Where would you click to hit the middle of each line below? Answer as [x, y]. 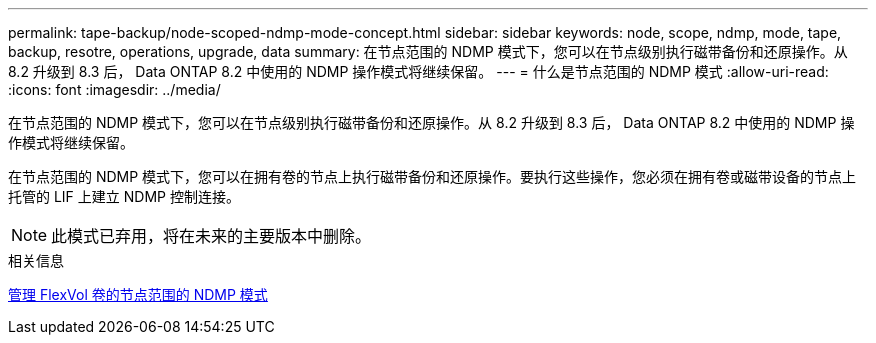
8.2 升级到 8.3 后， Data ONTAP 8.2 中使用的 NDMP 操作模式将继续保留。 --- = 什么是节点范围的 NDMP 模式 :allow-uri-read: [418, 71]
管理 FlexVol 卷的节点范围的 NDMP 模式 [138, 294]
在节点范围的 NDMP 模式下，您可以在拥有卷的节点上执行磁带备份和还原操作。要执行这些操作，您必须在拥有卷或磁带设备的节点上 [432, 176]
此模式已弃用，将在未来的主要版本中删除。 [211, 236]
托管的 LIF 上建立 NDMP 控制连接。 [124, 196]
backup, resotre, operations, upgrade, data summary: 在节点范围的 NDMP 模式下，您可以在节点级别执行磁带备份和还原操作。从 [428, 51]
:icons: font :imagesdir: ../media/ [114, 89]
